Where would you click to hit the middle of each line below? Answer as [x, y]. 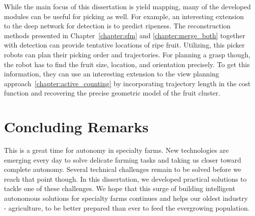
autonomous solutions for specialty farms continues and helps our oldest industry [126, 198]
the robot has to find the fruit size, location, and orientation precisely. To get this [127, 64]
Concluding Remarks [76, 127]
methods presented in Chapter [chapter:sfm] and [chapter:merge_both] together [125, 35]
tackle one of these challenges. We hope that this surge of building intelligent [120, 188]
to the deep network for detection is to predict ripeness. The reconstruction [117, 26]
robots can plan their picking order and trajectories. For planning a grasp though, [127, 54]
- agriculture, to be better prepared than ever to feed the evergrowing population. [127, 207]
